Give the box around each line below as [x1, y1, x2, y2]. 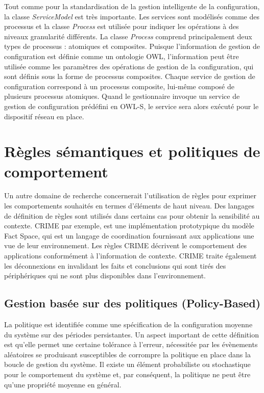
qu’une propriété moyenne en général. [4, 379, 122, 389]
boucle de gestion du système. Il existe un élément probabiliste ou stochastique [4, 359, 251, 370]
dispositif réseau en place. [4, 111, 84, 121]
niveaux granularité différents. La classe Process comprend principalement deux [4, 31, 252, 41]
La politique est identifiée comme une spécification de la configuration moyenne [4, 319, 253, 329]
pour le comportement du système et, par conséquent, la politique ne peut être [4, 369, 251, 379]
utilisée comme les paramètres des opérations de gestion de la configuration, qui [4, 61, 254, 71]
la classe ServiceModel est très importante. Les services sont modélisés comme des [4, 11, 259, 21]
